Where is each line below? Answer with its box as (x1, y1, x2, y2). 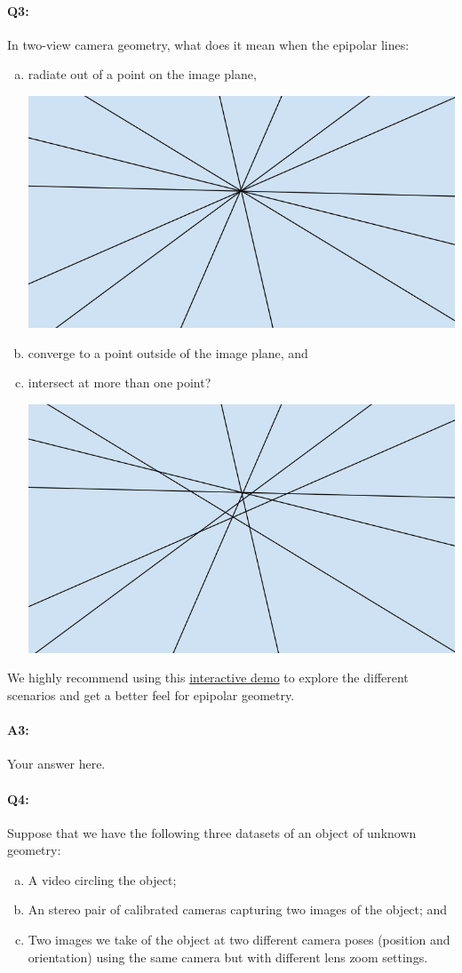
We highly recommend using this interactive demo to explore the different (7, 668, 409, 687)
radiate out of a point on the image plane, (28, 65, 257, 84)
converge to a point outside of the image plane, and (28, 343, 308, 362)
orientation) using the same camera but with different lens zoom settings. (28, 947, 428, 966)
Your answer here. (7, 754, 106, 773)
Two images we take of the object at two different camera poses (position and (28, 930, 450, 949)
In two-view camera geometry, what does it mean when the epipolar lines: (7, 35, 410, 53)
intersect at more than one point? (28, 373, 211, 392)
